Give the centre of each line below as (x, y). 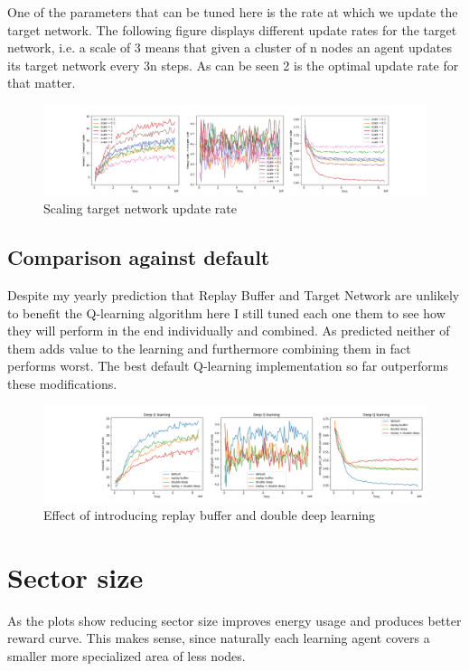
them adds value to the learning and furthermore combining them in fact (209, 348)
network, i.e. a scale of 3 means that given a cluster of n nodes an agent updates (230, 47)
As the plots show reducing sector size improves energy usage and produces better (234, 620)
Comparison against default (139, 257)
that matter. (42, 83)
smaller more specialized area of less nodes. (127, 655)
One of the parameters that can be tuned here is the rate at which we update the (233, 12)
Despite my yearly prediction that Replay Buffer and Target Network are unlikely (234, 294)
